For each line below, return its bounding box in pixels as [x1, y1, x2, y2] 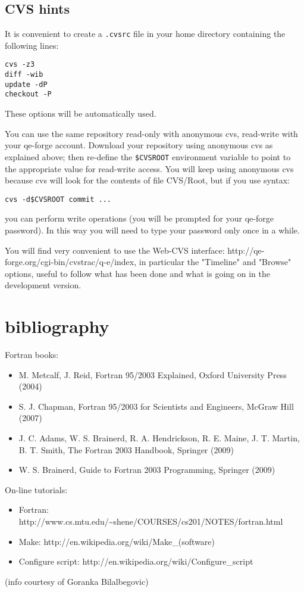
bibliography [5, 314, 109, 338]
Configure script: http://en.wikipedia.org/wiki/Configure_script [18, 555, 253, 568]
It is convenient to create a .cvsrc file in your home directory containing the [5, 27, 286, 40]
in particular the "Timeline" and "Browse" [139, 256, 292, 268]
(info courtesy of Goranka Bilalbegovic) [5, 575, 149, 587]
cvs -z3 [5, 60, 35, 69]
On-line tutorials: [5, 483, 68, 496]
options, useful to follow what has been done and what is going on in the [5, 267, 270, 279]
